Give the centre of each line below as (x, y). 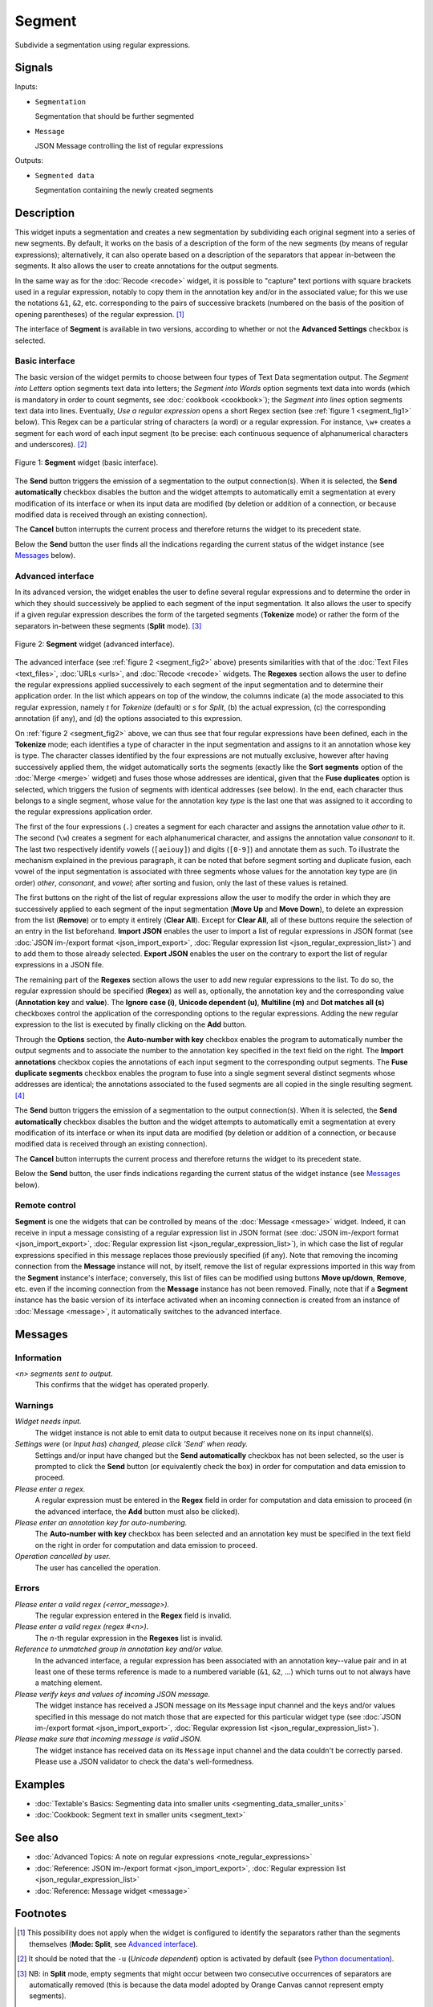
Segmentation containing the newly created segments (124, 190)
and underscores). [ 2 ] (51, 445)
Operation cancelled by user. (63, 1557)
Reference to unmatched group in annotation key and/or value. (119, 1649)
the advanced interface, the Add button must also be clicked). (138, 1511)
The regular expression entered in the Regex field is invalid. (133, 1616)
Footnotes (41, 1913)
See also (37, 1838)
